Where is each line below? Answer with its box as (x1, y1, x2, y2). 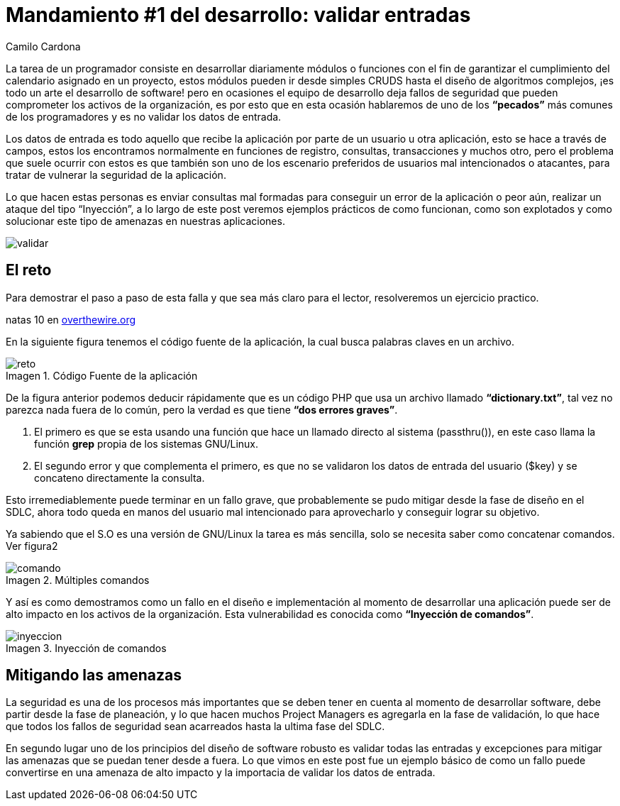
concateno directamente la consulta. (34, 471, 205, 484)
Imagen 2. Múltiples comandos (6, 573, 150, 586)
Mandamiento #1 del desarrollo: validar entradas (6, 3, 471, 27)
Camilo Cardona (6, 40, 81, 53)
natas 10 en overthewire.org (6, 313, 136, 326)
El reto (6, 261, 52, 280)
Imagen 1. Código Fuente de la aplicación (6, 369, 198, 382)
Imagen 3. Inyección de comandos (6, 641, 167, 654)
